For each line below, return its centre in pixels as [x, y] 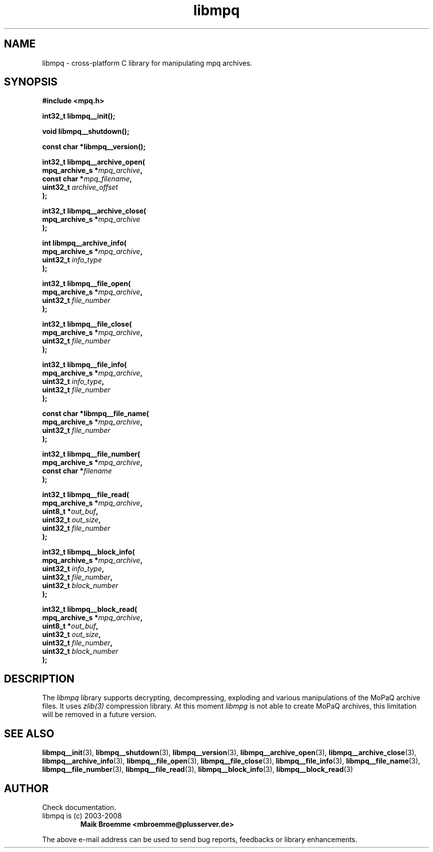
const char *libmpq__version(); [94, 147]
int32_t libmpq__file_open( [87, 284]
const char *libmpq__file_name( [96, 414]
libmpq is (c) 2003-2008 [82, 815]
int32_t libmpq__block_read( [90, 609]
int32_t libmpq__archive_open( [94, 162]
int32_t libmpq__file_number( [91, 454]
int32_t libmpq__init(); [79, 116]
